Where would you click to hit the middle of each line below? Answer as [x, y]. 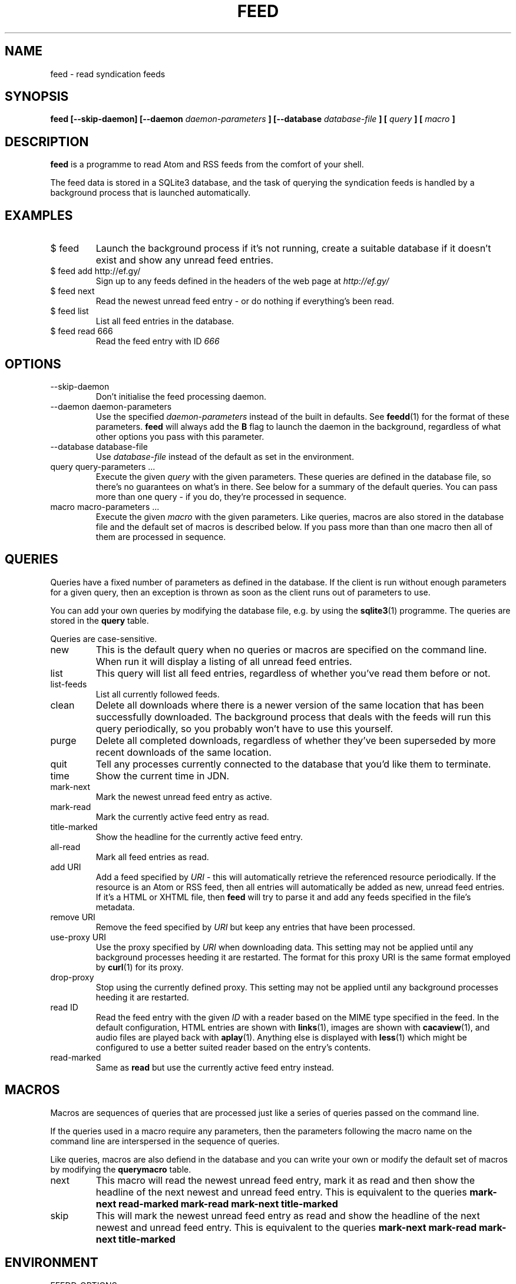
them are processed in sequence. [161, 536]
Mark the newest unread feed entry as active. [184, 796]
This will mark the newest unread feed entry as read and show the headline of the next [288, 1215]
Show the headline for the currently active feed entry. [199, 837]
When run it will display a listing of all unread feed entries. [224, 661]
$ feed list [70, 311]
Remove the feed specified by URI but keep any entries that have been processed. [255, 927]
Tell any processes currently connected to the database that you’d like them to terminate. [293, 764]
